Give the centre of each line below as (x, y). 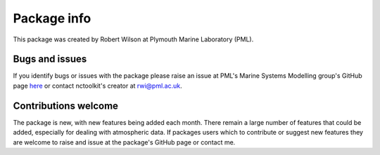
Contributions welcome (66, 106)
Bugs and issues (50, 59)
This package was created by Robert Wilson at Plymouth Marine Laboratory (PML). (133, 39)
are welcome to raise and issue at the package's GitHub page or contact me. (124, 142)
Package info (52, 18)
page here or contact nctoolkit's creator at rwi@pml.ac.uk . (97, 86)
